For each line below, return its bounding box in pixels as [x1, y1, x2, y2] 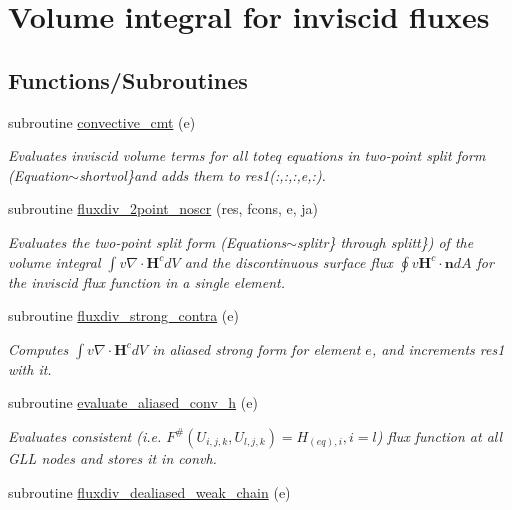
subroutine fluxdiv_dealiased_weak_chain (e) [8, 481, 291, 502]
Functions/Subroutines [8, 64, 248, 95]
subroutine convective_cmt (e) [8, 111, 196, 132]
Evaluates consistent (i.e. [8, 425, 162, 446]
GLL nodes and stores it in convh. [8, 447, 217, 468]
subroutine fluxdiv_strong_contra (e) [8, 305, 239, 326]
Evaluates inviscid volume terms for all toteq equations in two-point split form [8, 145, 486, 166]
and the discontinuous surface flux [184, 251, 393, 272]
